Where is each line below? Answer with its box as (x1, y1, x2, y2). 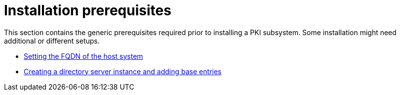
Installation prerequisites (4, 2, 171, 19)
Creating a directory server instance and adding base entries (24, 67, 222, 76)
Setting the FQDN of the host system (24, 51, 143, 60)
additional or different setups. (4, 36, 100, 45)
